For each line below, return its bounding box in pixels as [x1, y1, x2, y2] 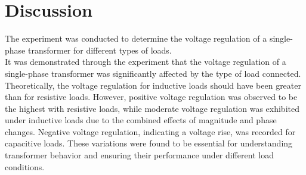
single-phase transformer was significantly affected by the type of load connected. [5, 67, 301, 79]
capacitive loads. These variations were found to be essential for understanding [5, 137, 293, 149]
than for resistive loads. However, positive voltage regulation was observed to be [5, 90, 298, 103]
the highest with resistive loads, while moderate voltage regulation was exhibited [5, 102, 299, 114]
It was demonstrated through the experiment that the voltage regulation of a [5, 55, 286, 68]
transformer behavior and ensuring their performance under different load [5, 149, 274, 161]
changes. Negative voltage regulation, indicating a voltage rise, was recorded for [5, 125, 296, 137]
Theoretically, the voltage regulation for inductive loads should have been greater [5, 79, 301, 91]
